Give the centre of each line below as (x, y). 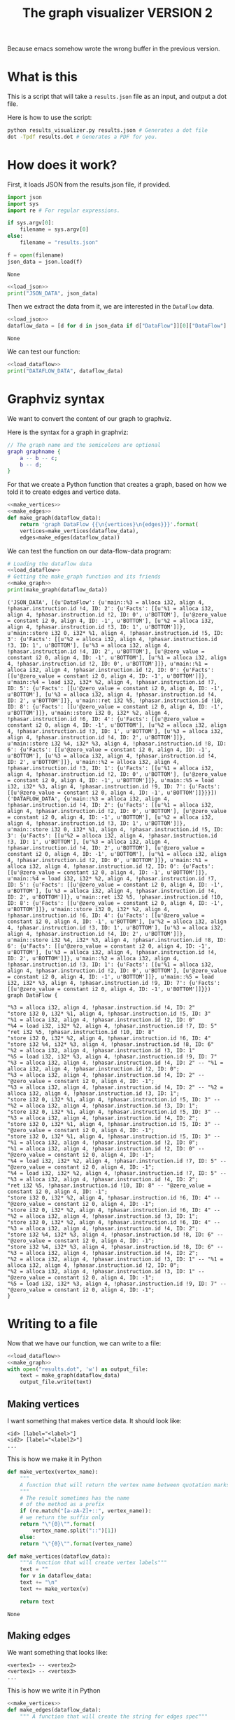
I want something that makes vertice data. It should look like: (94, 1421)
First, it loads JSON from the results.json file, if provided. (89, 184)
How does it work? (62, 165)
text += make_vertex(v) (55, 1589)
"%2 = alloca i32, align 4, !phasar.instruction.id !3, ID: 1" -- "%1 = (115, 1259)
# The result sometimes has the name (75, 1498)
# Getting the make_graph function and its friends (84, 577)
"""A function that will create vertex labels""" (94, 1563)
